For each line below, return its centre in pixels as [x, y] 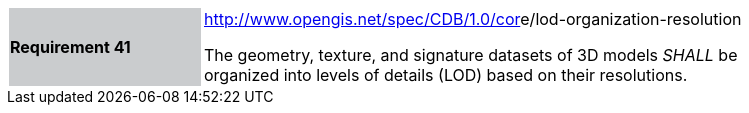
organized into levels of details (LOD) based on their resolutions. [446, 75]
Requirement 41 [70, 47]
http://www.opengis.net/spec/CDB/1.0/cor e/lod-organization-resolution [473, 19]
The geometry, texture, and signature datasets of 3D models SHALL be [471, 55]
